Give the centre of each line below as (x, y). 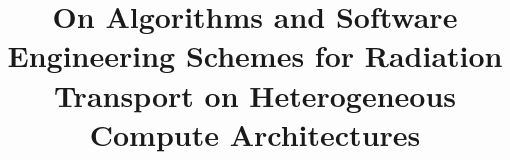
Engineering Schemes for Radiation (255, 55)
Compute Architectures (255, 133)
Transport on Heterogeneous (255, 94)
